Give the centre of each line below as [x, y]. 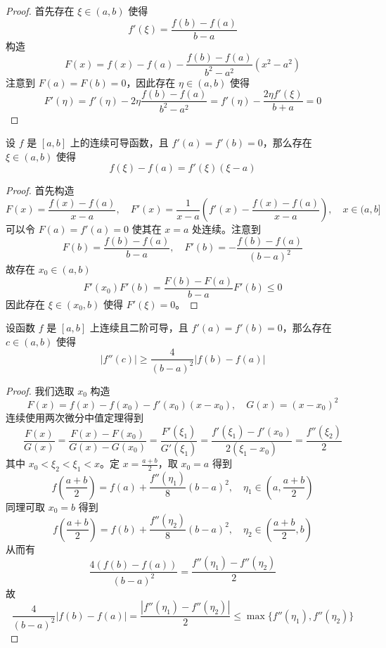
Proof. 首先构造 [40, 190]
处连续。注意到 [227, 229]
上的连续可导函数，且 [119, 142]
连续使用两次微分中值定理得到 [75, 417]
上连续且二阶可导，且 [139, 328]
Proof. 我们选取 [40, 390]
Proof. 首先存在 [40, 11]
